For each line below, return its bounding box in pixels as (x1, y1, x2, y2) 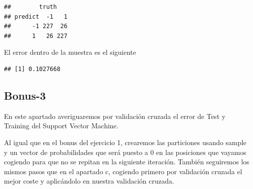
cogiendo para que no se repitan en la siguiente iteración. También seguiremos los (4, 156, 250, 167)
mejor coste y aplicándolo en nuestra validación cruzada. (4, 176, 174, 186)
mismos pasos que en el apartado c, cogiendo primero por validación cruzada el (4, 166, 242, 176)
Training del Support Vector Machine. (4, 120, 119, 131)
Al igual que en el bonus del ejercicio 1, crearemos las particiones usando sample (4, 137, 247, 147)
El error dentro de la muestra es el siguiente (4, 47, 136, 57)
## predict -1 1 (4, 13, 67, 20)
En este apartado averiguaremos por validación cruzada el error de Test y (4, 111, 225, 121)
